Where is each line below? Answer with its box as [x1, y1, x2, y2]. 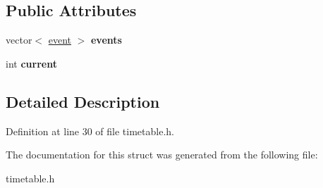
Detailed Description [6, 90, 160, 112]
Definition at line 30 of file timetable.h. [6, 123, 174, 138]
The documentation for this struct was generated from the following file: [6, 147, 318, 162]
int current [6, 56, 57, 70]
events [90, 32, 122, 47]
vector [6, 32, 32, 47]
